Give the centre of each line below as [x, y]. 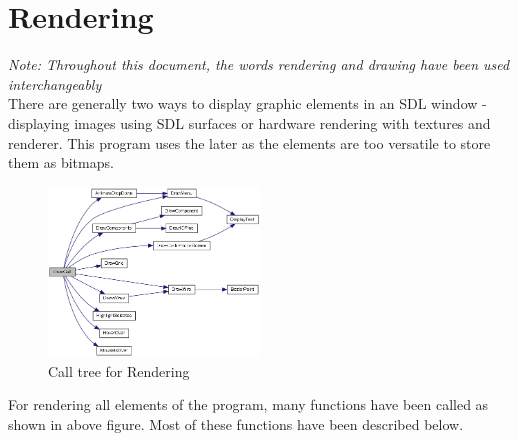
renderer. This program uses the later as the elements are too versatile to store [249, 142]
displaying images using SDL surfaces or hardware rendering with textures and [249, 122]
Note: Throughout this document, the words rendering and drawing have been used [259, 64]
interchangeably [55, 83]
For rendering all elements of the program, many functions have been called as [248, 404]
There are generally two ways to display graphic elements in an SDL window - [247, 103]
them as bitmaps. [61, 162]
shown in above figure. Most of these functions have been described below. [236, 423]
